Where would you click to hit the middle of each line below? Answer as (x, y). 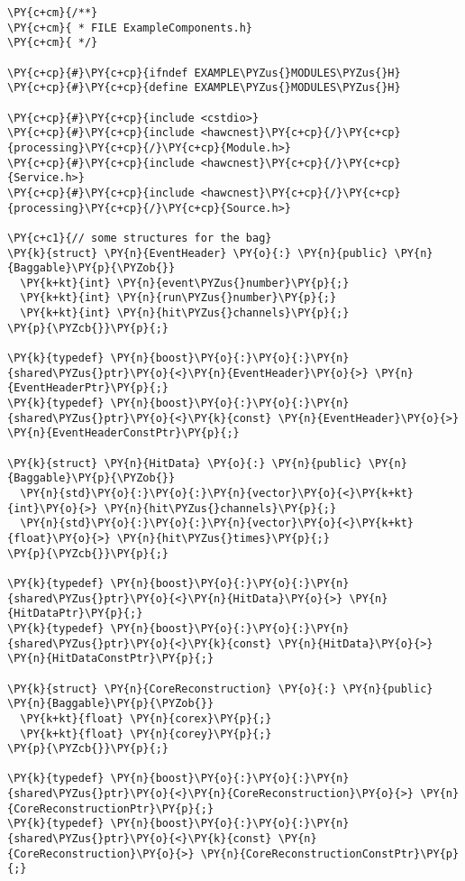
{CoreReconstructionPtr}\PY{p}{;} (111, 808)
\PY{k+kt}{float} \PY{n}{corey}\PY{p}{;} (146, 734)
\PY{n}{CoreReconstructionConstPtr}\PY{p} (330, 853)
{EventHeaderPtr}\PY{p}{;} (88, 388)
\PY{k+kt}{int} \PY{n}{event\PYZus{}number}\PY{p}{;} (185, 283)
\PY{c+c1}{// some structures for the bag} (140, 238)
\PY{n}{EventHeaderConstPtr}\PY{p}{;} (123, 433)
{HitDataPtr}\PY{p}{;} (75, 614)
